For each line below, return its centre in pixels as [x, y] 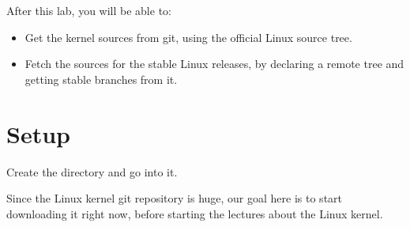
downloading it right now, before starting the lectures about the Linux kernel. [195, 213]
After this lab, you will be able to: [89, 10]
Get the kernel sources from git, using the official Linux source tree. [188, 37]
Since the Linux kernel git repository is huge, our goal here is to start [175, 198]
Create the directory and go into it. [92, 171]
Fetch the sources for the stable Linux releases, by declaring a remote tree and [214, 64]
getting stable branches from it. [101, 79]
